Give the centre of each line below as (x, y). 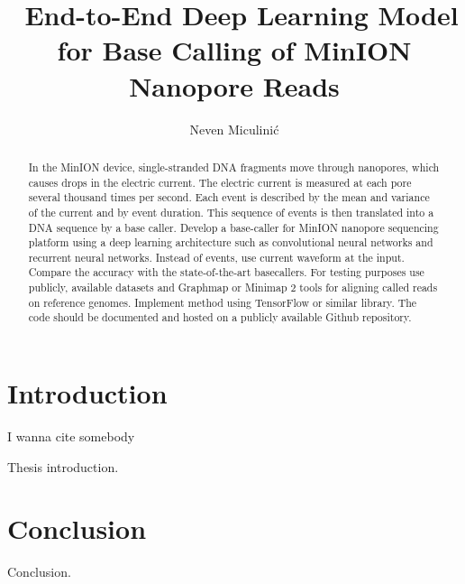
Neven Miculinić (234, 129)
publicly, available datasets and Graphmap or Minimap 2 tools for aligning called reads (233, 287)
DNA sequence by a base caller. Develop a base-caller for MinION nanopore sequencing (233, 227)
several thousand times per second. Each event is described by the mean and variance (229, 197)
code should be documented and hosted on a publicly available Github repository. (220, 317)
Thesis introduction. (63, 466)
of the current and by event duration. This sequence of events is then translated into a (231, 212)
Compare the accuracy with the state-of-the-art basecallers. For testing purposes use (226, 272)
